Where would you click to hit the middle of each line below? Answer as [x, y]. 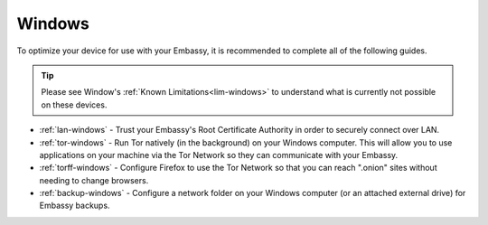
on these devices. [74, 105]
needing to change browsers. [94, 180]
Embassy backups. [75, 206]
